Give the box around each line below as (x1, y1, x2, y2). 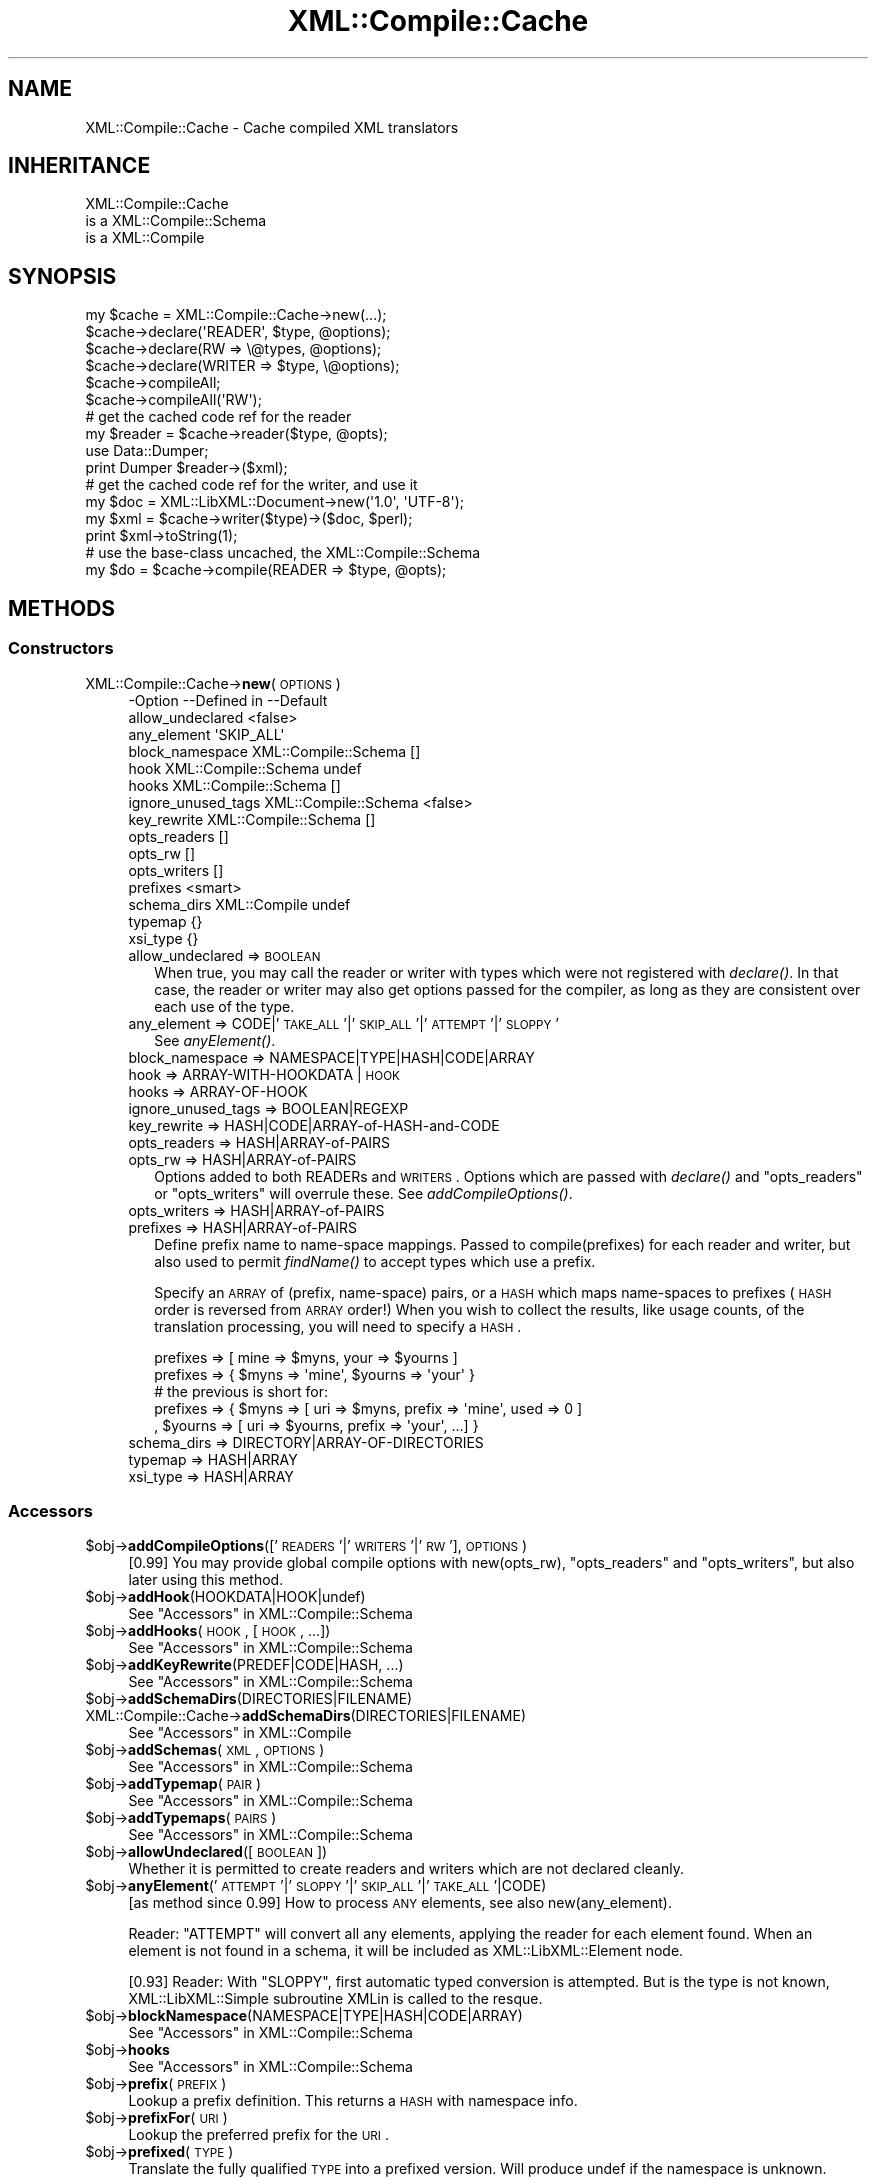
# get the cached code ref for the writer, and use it (85, 476, 418, 494)
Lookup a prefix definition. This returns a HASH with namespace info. (128, 2092, 578, 2110)
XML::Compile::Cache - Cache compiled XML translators (85, 118, 459, 136)
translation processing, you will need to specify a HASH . (154, 1317, 522, 1335)
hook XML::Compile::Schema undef (128, 759, 362, 777)
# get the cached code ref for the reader (85, 408, 352, 426)
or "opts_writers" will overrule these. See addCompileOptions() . (154, 1184, 573, 1202)
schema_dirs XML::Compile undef (128, 895, 351, 913)
